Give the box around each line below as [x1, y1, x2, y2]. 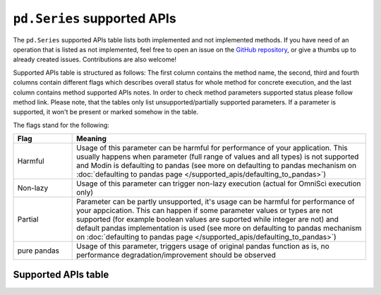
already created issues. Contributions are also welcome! [13, 55, 176, 64]
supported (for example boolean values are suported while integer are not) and [76, 215, 339, 224]
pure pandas [17, 246, 60, 255]
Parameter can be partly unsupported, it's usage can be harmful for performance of [76, 197, 355, 207]
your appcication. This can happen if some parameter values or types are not [76, 205, 333, 215]
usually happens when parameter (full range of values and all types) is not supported [76, 152, 359, 162]
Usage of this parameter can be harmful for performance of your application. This [76, 143, 349, 153]
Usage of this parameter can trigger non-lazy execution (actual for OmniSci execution [76, 179, 361, 188]
